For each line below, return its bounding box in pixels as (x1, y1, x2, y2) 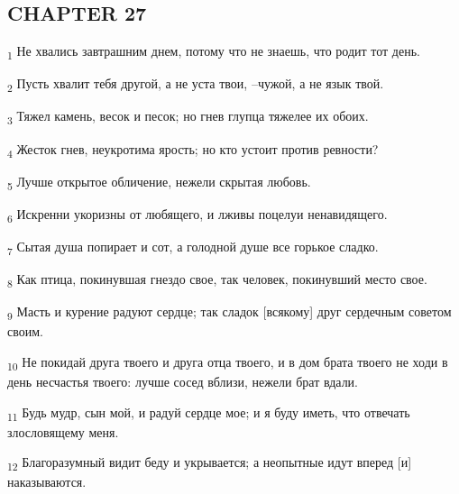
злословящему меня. (7, 422, 119, 441)
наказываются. (7, 472, 87, 491)
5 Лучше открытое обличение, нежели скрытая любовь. (7, 171, 311, 193)
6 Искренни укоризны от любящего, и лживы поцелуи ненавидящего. (7, 204, 388, 225)
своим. (7, 322, 43, 341)
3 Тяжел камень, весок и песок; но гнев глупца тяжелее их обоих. (7, 106, 369, 128)
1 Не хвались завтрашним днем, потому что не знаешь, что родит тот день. (7, 41, 420, 62)
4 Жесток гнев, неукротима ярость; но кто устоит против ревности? (7, 139, 379, 160)
